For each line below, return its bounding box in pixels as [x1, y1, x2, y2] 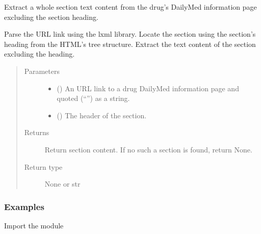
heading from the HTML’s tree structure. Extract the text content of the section [4, 38, 256, 49]
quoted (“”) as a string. [57, 93, 130, 103]
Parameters [24, 65, 60, 76]
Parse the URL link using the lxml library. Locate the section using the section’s [4, 29, 256, 39]
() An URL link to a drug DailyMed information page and [57, 83, 239, 93]
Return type [24, 161, 63, 172]
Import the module [4, 220, 64, 230]
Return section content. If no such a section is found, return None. [44, 144, 252, 154]
